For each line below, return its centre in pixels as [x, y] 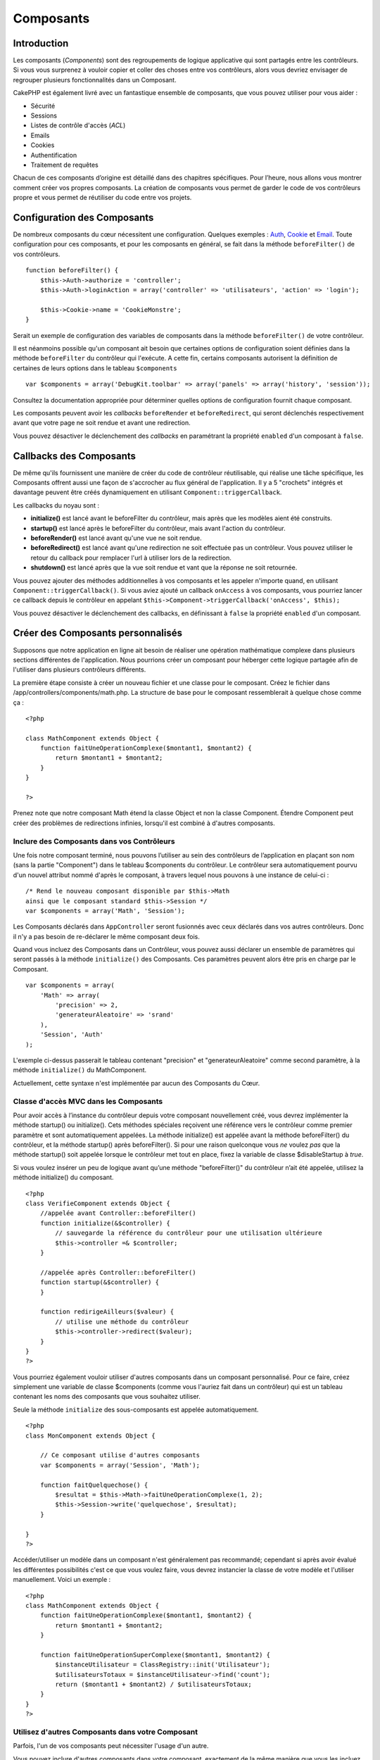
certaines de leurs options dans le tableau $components [95, 368]
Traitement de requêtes [64, 165]
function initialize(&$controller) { [105, 1223]
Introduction [41, 43]
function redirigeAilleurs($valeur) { [107, 1312]
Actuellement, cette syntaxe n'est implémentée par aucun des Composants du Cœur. [137, 1083]
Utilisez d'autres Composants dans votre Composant [106, 1732]
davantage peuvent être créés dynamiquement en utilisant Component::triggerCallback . [147, 492]
